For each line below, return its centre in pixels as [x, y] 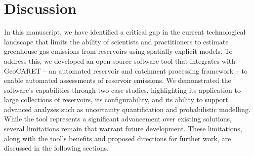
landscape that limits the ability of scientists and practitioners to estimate [116, 41]
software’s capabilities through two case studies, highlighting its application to [122, 90]
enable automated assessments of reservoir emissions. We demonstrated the [118, 80]
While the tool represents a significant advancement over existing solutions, [118, 119]
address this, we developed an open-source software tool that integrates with [120, 60]
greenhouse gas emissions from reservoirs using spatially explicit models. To [118, 51]
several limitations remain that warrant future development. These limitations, [123, 129]
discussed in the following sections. [56, 148]
